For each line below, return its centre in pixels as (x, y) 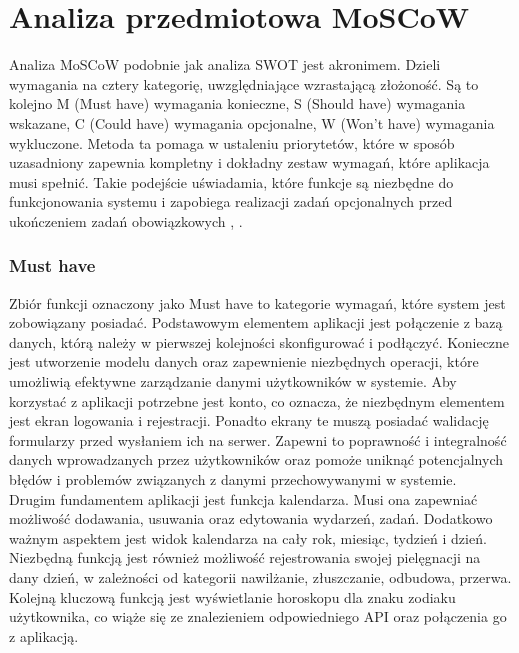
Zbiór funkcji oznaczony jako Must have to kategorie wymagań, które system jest (257, 302)
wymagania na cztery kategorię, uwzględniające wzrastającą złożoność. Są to (244, 83)
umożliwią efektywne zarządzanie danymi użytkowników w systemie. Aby (233, 381)
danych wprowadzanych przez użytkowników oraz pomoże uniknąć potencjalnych (256, 459)
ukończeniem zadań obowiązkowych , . (126, 220)
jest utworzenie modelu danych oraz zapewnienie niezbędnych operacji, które (244, 361)
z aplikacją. (44, 635)
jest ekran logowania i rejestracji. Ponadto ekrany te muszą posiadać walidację (249, 420)
